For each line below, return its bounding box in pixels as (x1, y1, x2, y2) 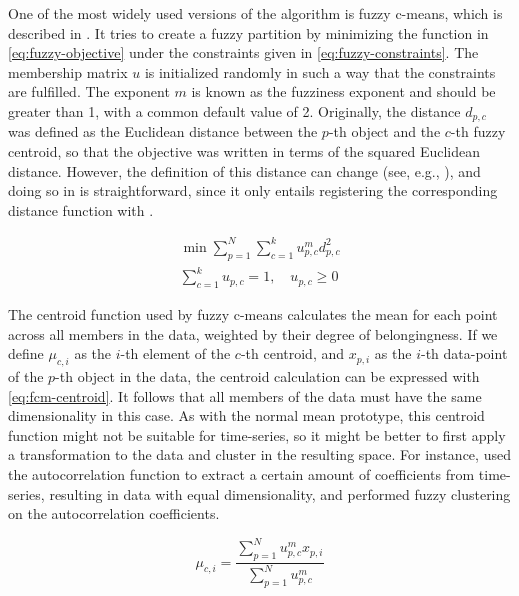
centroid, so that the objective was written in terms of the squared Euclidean (8, 141, 480, 162)
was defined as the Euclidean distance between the (8, 121, 318, 142)
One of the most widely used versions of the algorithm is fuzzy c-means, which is (8, 3, 503, 23)
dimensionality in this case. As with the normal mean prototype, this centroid (8, 405, 485, 426)
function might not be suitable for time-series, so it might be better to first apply (8, 424, 506, 445)
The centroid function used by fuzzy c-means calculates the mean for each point (8, 304, 498, 325)
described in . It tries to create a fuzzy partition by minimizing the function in (8, 22, 489, 43)
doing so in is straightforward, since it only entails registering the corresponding (8, 180, 498, 201)
